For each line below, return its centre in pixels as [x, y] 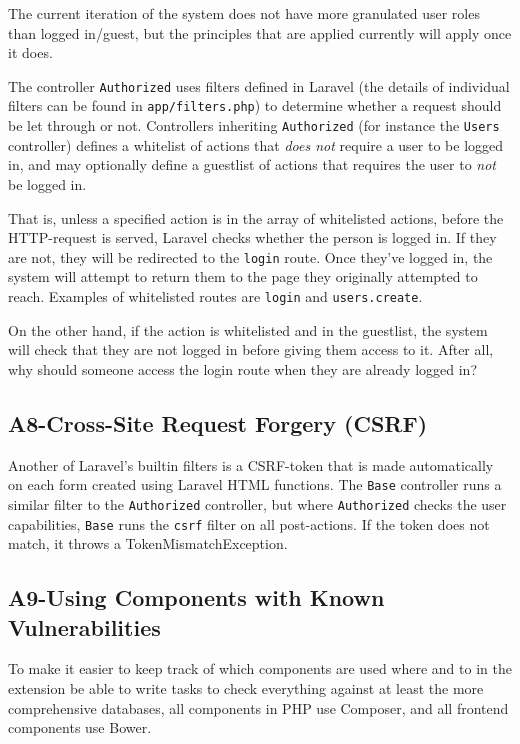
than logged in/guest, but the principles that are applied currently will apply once [260, 32]
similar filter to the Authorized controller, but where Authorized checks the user [257, 503]
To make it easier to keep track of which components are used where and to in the [260, 668]
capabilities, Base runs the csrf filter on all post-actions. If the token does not [249, 523]
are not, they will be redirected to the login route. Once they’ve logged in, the [250, 256]
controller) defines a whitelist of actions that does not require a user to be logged [256, 144]
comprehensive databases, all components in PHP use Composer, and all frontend [258, 707]
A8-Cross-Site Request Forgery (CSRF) [218, 422]
